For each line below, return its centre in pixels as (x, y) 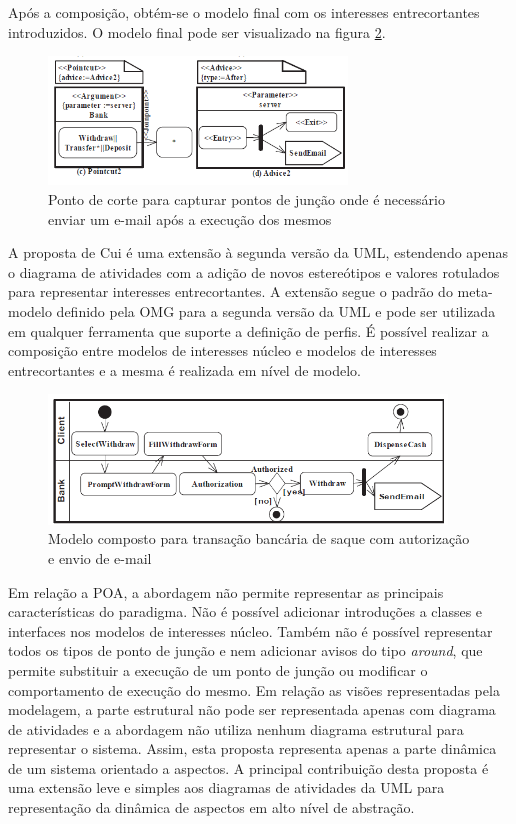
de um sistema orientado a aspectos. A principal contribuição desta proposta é (248, 767)
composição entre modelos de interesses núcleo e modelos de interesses (222, 350)
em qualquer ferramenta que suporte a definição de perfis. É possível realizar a (248, 330)
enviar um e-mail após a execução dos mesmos (190, 218)
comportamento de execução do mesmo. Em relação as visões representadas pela (254, 689)
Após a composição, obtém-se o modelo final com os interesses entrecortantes (244, 12)
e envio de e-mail (100, 557)
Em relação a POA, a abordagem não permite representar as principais (226, 591)
